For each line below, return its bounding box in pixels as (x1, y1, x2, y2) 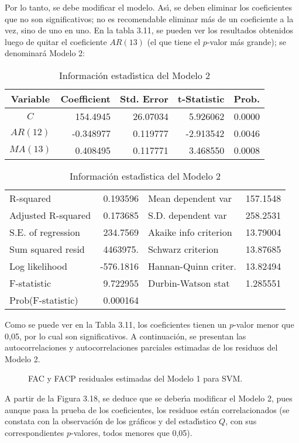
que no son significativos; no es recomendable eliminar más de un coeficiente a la (5, 12, 294, 25)
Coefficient (60, 91, 111, 105)
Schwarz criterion (147, 242, 219, 256)
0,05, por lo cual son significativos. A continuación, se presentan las (5, 329, 246, 342)
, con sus (225, 415, 257, 427)
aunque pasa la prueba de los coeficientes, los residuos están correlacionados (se (5, 403, 290, 415)
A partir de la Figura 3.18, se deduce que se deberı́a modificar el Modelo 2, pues (5, 392, 293, 404)
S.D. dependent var (147, 208, 227, 222)
